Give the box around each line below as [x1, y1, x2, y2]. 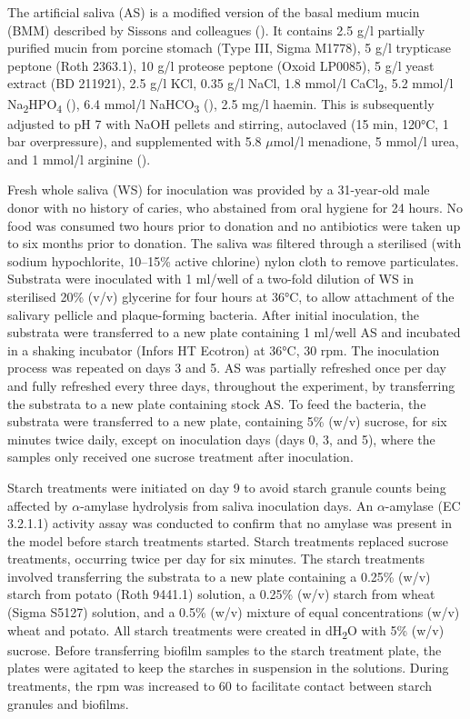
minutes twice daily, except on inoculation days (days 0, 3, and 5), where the [7, 429, 435, 448]
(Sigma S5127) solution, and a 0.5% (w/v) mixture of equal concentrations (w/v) [7, 603, 460, 622]
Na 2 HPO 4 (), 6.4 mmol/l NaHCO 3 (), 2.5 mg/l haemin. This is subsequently [7, 94, 435, 115]
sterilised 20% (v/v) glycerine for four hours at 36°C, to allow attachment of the [7, 286, 455, 305]
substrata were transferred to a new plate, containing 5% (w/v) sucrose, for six [7, 412, 447, 431]
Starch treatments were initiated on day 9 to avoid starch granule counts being [7, 477, 446, 496]
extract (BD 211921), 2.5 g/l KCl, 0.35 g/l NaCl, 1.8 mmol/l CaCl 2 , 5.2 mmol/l [7, 74, 454, 95]
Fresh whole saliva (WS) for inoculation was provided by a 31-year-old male [7, 180, 430, 199]
